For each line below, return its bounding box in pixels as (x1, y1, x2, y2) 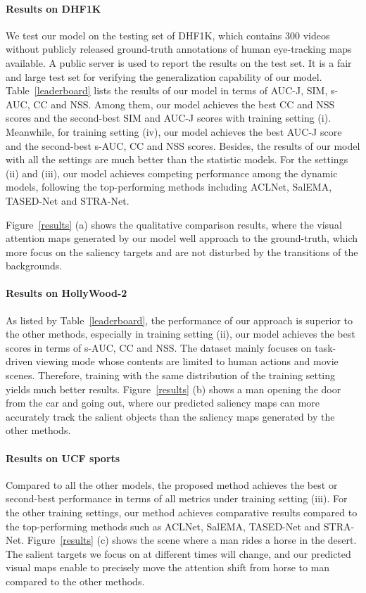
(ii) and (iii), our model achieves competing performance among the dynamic (6, 165, 338, 180)
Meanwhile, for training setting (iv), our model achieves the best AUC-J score (6, 124, 342, 139)
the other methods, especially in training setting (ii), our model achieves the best (6, 326, 355, 341)
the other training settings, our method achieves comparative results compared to (6, 505, 358, 520)
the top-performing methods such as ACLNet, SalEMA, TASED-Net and (6, 518, 321, 533)
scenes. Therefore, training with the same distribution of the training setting (6, 368, 336, 383)
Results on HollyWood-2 (6, 286, 127, 300)
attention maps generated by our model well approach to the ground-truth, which (6, 231, 358, 246)
